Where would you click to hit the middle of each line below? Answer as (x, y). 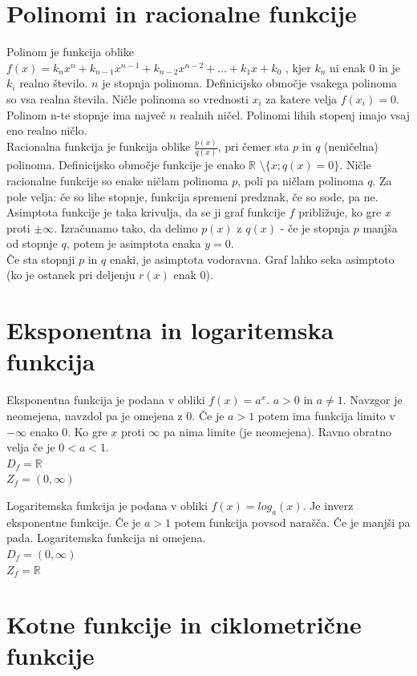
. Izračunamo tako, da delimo (126, 227)
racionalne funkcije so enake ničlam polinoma (117, 180)
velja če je (31, 447)
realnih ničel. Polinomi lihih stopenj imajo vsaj (295, 114)
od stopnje (32, 243)
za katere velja (302, 98)
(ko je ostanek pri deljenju (71, 275)
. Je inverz (328, 505)
